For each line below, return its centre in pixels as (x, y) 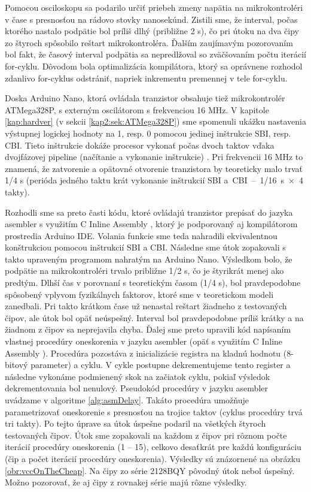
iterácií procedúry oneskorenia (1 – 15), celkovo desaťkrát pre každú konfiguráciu (153, 447)
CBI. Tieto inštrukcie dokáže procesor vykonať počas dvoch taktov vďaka (140, 145)
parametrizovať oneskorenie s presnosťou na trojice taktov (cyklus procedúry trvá (154, 411)
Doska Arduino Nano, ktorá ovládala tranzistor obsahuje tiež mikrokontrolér (145, 98)
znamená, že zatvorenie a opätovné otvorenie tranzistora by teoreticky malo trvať (154, 168)
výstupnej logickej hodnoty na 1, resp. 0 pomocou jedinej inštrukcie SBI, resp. (148, 133)
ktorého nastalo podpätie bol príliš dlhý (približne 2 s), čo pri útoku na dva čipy (152, 31)
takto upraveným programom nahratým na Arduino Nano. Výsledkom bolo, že (149, 259)
